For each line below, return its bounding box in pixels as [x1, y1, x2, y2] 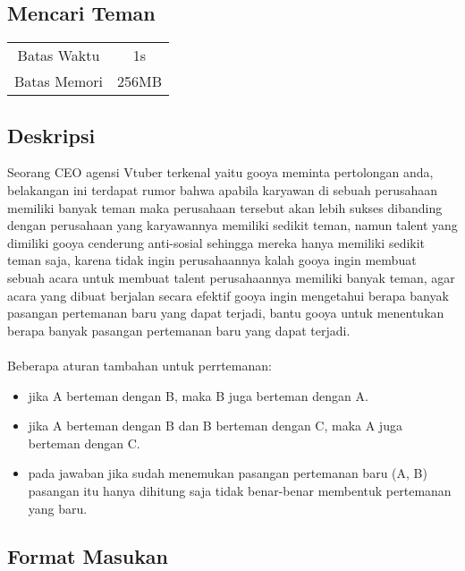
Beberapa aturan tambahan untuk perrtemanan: [7, 355, 272, 374]
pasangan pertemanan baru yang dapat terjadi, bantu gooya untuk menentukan [7, 303, 444, 322]
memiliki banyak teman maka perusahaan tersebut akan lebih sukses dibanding [7, 198, 443, 217]
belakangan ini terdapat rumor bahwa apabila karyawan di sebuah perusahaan [7, 181, 438, 199]
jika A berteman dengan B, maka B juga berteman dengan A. [28, 386, 368, 405]
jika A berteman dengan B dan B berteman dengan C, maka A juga [28, 416, 402, 435]
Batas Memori [14, 71, 104, 92]
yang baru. [28, 499, 88, 517]
